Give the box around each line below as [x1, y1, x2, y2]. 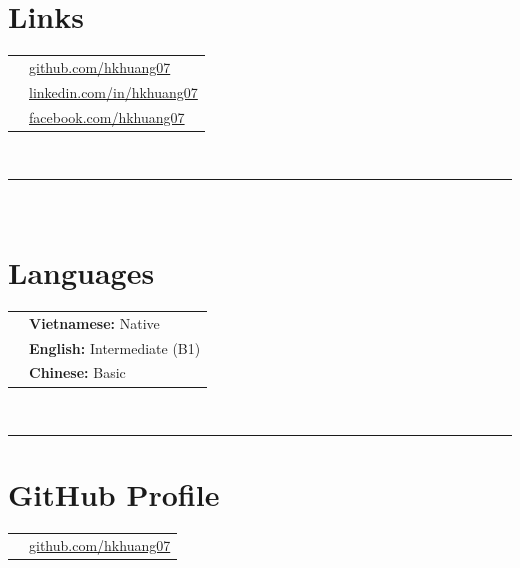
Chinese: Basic [29, 362, 126, 383]
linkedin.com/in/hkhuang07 [29, 81, 198, 102]
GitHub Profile [8, 474, 220, 515]
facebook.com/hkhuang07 [29, 106, 185, 127]
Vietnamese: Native [29, 312, 160, 333]
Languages [8, 252, 155, 293]
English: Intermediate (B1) [29, 337, 201, 358]
